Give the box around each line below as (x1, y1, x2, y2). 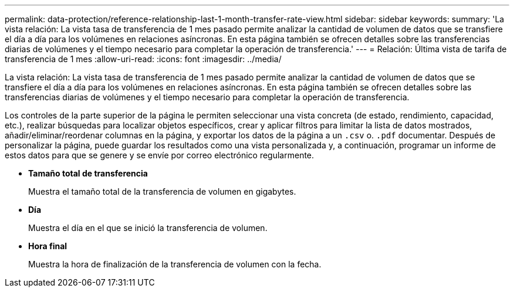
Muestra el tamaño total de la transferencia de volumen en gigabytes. (28, 186, 296, 196)
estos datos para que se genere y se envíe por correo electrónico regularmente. (5, 150, 315, 160)
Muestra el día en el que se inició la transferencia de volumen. (28, 223, 268, 233)
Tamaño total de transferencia (28, 168, 148, 178)
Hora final (28, 241, 67, 251)
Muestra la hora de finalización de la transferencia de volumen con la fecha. (28, 259, 322, 269)
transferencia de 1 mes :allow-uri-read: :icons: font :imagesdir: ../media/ (5, 54, 282, 64)
